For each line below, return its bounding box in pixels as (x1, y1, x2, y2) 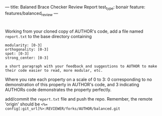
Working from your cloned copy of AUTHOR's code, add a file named (5, 28, 144, 34)
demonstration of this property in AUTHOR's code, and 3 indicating (5, 81, 140, 87)
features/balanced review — (5, 10, 58, 17)
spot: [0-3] (5, 51, 29, 56)
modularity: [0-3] (5, 43, 42, 48)
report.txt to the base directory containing (5, 33, 92, 39)
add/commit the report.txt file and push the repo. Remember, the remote (5, 96, 153, 102)
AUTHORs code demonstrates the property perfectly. (5, 87, 112, 92)
